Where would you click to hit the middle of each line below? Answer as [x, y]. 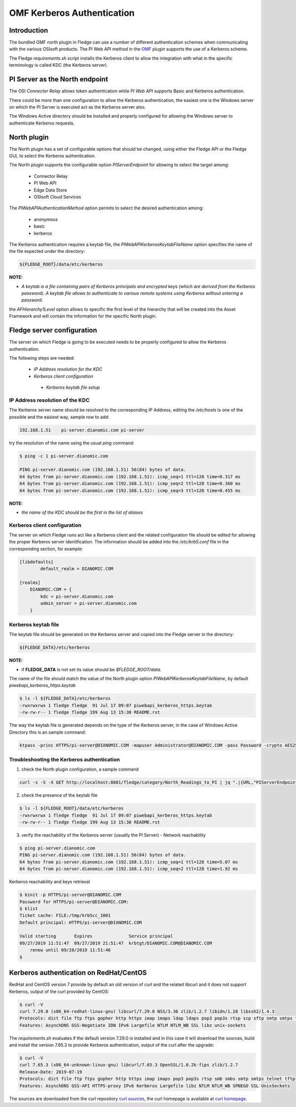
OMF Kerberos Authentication [72, 13]
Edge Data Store [51, 190]
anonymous [46, 219]
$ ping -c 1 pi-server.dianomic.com [64, 456]
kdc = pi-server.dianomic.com [77, 596]
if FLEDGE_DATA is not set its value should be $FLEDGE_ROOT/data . [92, 669]
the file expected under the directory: [47, 251]
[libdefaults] [37, 562]
